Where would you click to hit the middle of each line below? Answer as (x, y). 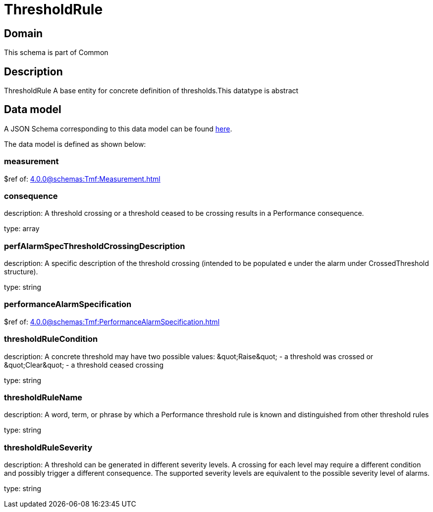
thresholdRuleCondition (51, 339)
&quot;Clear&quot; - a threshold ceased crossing (84, 365)
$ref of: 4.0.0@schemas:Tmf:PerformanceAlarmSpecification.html (112, 321)
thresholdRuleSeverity (48, 447)
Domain (24, 33)
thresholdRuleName (43, 397)
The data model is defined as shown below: (75, 144)
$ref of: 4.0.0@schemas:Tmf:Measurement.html (82, 179)
